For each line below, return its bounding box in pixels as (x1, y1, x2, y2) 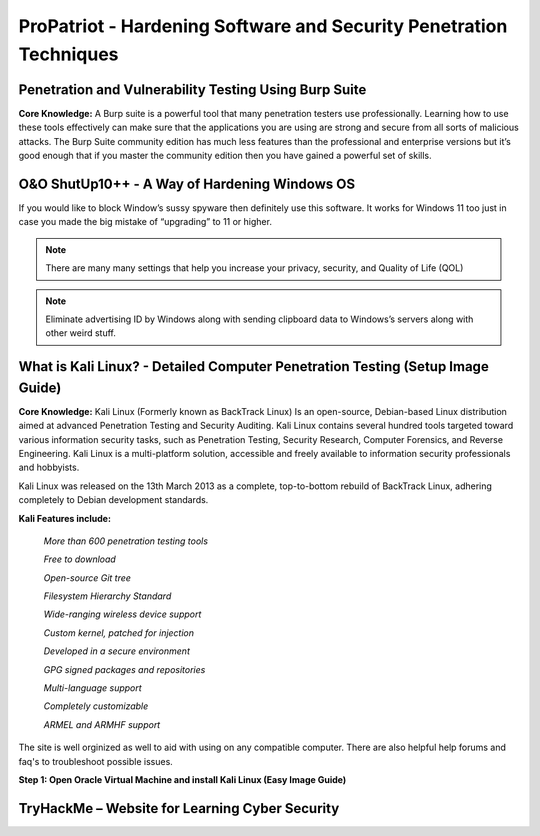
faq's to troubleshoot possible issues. (18, 755, 174, 767)
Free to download (43, 553, 117, 565)
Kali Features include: (18, 512, 112, 524)
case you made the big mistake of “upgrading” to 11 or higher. (18, 216, 272, 228)
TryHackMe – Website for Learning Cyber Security (18, 800, 340, 817)
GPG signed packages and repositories (43, 663, 206, 675)
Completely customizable (43, 700, 149, 712)
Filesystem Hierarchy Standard (43, 590, 172, 602)
